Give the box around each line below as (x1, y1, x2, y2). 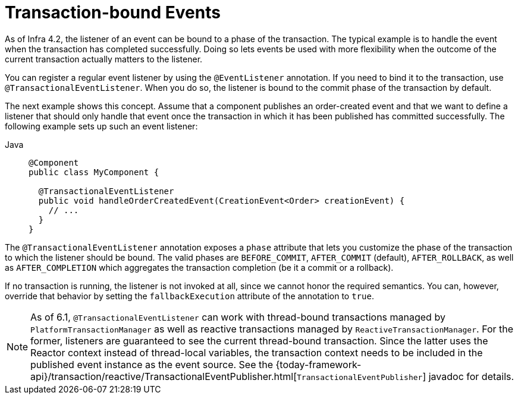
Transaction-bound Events (5, 2, 221, 23)
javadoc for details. (428, 370, 514, 382)
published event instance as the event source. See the (30, 358, 274, 370)
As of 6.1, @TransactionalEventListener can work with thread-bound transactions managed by (30, 311, 445, 323)
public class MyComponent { (29, 167, 159, 177)
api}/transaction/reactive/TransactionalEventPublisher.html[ (30, 370, 297, 382)
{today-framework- (275, 358, 362, 370)
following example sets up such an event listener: (5, 121, 198, 131)
